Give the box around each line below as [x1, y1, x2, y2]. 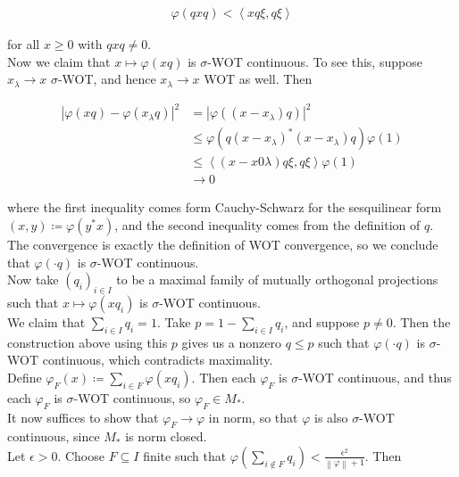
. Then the [392, 313, 451, 332]
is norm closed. [125, 427, 207, 446]
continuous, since [7, 427, 100, 446]
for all [7, 35, 40, 53]
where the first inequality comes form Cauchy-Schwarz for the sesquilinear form [7, 198, 442, 217]
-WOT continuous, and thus [298, 368, 452, 386]
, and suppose [284, 313, 360, 332]
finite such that [143, 446, 227, 465]
